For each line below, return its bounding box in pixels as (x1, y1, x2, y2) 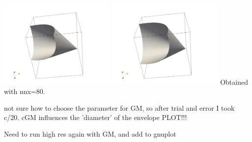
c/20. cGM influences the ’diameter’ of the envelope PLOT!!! (4, 112, 187, 122)
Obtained (220, 76, 248, 87)
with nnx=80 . (4, 86, 45, 96)
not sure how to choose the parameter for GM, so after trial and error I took (4, 102, 235, 113)
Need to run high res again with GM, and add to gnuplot (4, 128, 176, 139)
